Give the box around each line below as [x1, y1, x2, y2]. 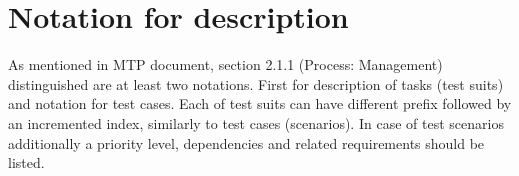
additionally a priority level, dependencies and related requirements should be [8, 132, 485, 153]
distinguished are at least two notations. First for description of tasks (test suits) [8, 73, 504, 94]
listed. [8, 152, 45, 173]
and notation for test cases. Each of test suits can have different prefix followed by [8, 93, 512, 114]
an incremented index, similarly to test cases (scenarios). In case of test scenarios [8, 112, 504, 133]
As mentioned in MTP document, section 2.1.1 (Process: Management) [8, 54, 443, 75]
